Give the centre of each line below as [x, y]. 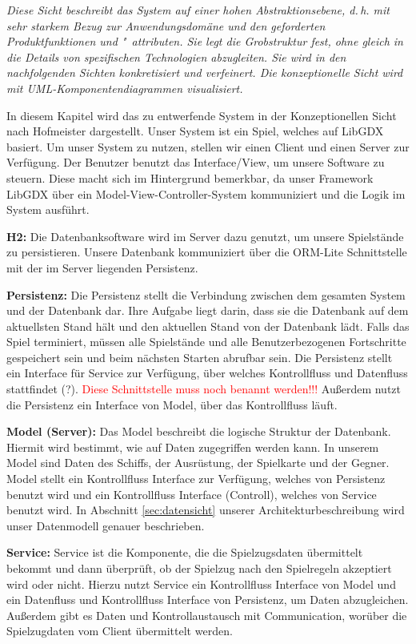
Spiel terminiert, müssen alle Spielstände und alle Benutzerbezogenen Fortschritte [206, 342]
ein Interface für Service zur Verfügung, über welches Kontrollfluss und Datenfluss [207, 373]
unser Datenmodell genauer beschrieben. [106, 525]
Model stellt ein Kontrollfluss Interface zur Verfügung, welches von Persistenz [196, 479]
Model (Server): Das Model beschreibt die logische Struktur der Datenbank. [199, 431]
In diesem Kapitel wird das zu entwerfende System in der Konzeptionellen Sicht [202, 115]
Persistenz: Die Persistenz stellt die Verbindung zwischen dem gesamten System [206, 294]
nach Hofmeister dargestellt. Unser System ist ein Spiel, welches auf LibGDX [195, 131]
